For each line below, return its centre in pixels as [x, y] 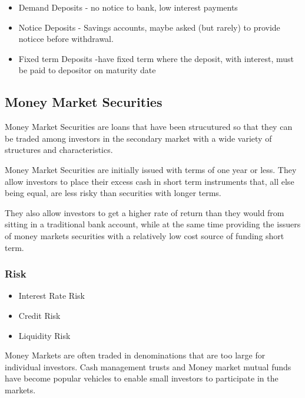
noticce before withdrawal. [66, 39]
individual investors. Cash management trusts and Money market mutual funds [148, 366]
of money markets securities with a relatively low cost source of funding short [145, 235]
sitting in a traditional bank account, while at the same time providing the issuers [153, 224]
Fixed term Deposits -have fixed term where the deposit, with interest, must [156, 58]
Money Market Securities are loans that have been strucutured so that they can [149, 127]
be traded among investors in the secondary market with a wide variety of [138, 138]
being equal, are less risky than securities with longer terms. [113, 193]
